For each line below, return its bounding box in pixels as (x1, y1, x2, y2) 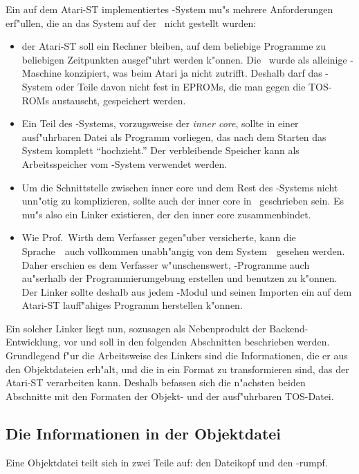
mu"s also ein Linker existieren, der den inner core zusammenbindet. (21, 207, 311, 221)
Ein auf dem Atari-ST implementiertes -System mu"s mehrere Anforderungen (6, 2, 333, 16)
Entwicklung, (6, 334, 61, 349)
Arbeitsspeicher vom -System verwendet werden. (21, 156, 228, 171)
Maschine (21, 66, 62, 80)
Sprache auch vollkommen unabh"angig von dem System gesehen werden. (21, 243, 345, 258)
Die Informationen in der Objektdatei (6, 422, 282, 444)
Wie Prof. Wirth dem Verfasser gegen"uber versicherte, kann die (21, 230, 296, 245)
